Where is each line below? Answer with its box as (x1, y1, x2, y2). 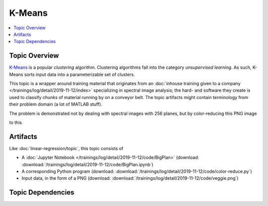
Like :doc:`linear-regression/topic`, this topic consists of (9, 145, 124, 151)
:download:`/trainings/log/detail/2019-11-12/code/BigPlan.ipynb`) (21, 161, 154, 167)
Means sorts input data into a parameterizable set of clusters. (9, 71, 135, 77)
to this (9, 119, 22, 125)
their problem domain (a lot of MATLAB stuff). (9, 102, 103, 107)
